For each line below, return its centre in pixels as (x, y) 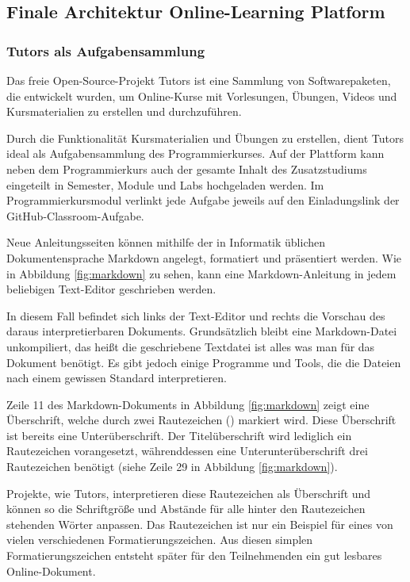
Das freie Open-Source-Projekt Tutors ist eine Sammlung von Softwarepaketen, (199, 80)
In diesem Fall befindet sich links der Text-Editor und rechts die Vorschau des (196, 315)
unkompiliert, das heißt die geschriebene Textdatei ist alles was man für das (191, 346)
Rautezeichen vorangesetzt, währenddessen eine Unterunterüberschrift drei (187, 451)
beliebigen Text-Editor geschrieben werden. (111, 289)
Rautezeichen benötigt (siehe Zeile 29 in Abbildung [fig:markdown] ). (172, 467)
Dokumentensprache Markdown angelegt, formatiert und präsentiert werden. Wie (204, 257)
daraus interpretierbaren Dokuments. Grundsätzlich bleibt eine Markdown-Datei (202, 331)
